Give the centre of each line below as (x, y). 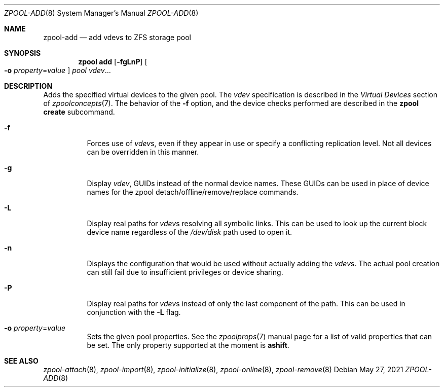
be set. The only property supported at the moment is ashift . (188, 345)
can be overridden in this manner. (143, 152)
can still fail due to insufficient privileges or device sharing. (185, 272)
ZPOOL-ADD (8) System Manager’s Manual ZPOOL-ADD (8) (101, 13)
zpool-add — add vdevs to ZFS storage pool (117, 37)
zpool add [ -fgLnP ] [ (113, 62)
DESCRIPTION (28, 86)
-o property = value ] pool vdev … (58, 70)
